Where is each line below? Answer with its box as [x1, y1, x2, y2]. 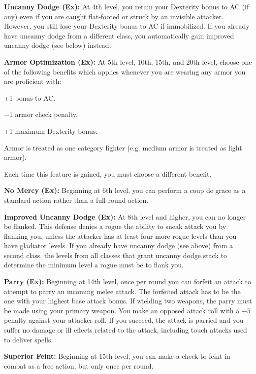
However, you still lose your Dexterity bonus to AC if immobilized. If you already [4, 21, 250, 31]
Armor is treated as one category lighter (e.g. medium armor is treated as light [4, 142, 242, 152]
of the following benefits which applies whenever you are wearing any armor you [4, 66, 246, 76]
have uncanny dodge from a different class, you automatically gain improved [4, 30, 234, 40]
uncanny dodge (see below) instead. [4, 40, 111, 50]
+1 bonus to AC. [4, 92, 56, 103]
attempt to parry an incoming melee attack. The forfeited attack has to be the [4, 286, 241, 296]
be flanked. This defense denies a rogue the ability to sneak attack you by [4, 221, 226, 231]
